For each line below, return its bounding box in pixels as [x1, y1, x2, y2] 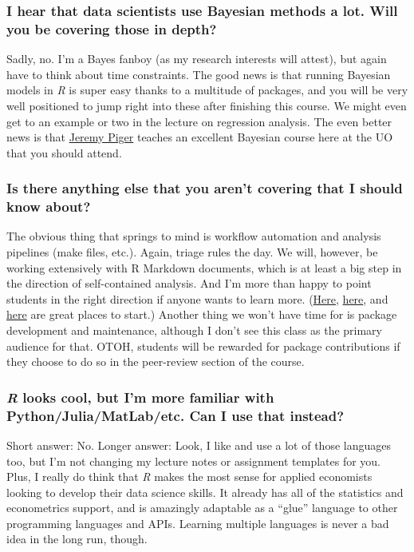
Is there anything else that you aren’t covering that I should [6, 178, 403, 198]
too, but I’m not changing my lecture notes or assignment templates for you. [6, 452, 381, 469]
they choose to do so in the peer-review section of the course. [6, 353, 305, 370]
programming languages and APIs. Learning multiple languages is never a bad [6, 514, 389, 531]
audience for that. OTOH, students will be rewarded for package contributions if [6, 337, 400, 354]
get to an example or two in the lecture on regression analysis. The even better [6, 113, 392, 129]
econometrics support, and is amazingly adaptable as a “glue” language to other [6, 499, 398, 516]
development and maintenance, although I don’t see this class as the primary [6, 322, 383, 338]
